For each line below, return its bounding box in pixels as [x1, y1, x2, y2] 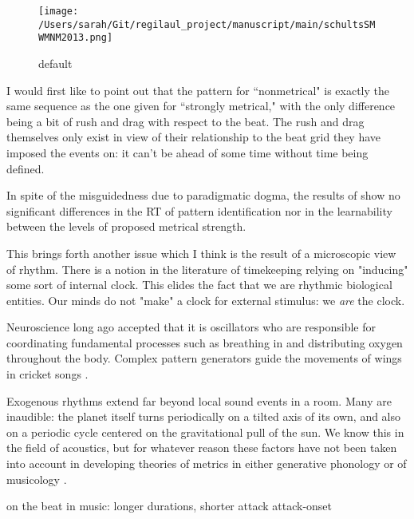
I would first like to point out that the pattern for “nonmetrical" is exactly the [6, 81, 390, 98]
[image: [38, 6, 79, 17]
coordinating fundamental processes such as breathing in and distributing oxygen [6, 334, 403, 351]
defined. [6, 160, 45, 176]
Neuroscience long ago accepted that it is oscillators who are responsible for [6, 319, 377, 335]
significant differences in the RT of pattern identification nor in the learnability [6, 202, 392, 219]
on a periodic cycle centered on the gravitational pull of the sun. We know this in [6, 423, 404, 440]
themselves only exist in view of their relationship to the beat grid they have [6, 129, 381, 145]
